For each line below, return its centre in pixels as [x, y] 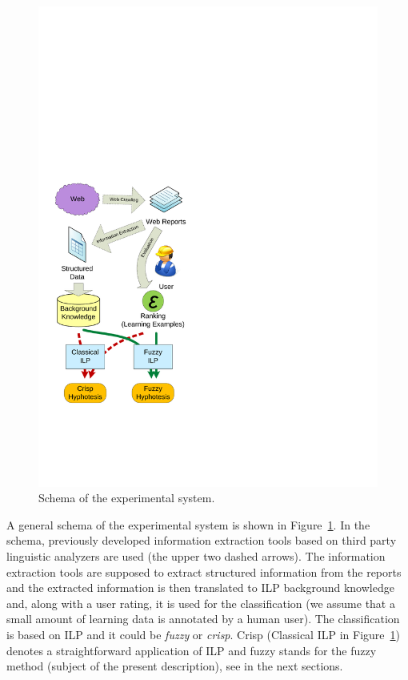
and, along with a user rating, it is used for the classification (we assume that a [201, 603]
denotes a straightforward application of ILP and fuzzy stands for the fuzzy [192, 650]
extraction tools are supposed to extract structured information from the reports [204, 571]
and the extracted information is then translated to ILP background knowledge [200, 587]
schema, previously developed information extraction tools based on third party [202, 540]
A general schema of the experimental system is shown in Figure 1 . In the [188, 524]
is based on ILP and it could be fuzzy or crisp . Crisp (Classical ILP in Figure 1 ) [203, 635]
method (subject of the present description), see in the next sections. [175, 666]
